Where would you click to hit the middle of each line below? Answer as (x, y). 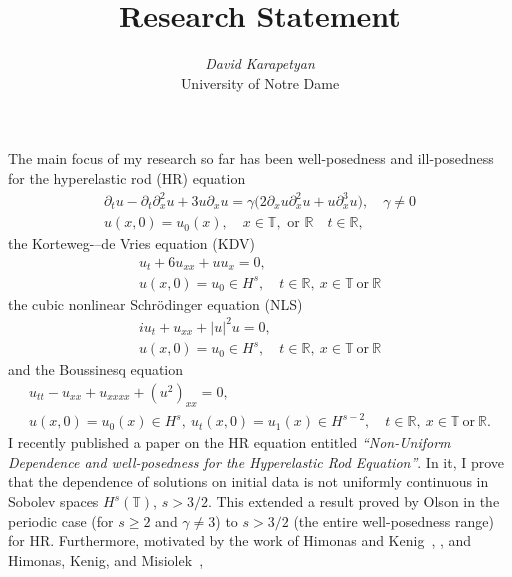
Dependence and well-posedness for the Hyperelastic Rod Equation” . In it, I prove (256, 461)
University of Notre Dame (260, 82)
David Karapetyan (260, 63)
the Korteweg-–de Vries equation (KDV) (131, 243)
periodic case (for (61, 520)
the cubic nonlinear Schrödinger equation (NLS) (155, 303)
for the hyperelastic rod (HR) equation (127, 177)
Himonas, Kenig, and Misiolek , (106, 559)
